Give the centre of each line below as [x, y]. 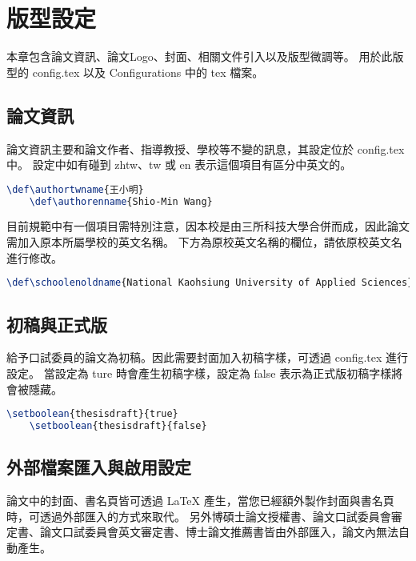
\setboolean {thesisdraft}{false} [118, 425]
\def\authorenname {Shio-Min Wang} [121, 201]
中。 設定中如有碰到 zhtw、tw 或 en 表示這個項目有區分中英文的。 [179, 164]
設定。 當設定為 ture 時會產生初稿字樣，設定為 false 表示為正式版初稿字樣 [199, 373]
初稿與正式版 [57, 324]
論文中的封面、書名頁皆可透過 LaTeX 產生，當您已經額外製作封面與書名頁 [200, 501]
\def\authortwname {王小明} [75, 189]
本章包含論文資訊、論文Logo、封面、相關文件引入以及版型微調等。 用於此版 [205, 56]
